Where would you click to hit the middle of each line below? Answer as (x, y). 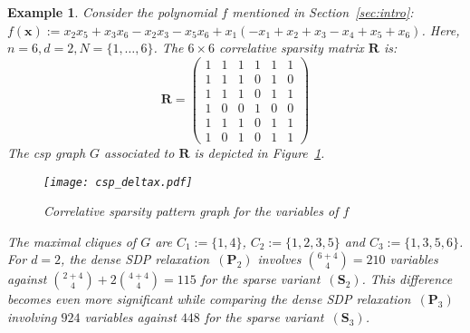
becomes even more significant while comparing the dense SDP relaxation (209, 299)
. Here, (441, 29)
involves (279, 259)
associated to (139, 153)
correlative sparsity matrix (292, 48)
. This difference (407, 279)
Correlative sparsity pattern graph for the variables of (191, 211)
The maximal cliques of (72, 241)
